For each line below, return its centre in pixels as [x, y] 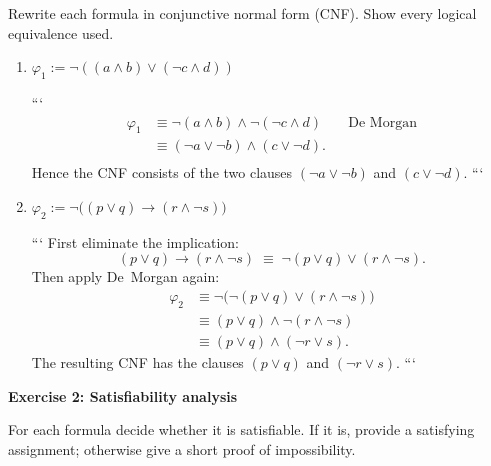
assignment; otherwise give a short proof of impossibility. [182, 448]
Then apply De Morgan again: [125, 276]
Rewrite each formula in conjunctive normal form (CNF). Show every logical [242, 13]
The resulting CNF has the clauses [137, 361]
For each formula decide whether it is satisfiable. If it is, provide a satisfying [241, 429]
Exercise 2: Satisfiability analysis [123, 395]
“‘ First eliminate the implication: [135, 241]
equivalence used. [61, 32]
